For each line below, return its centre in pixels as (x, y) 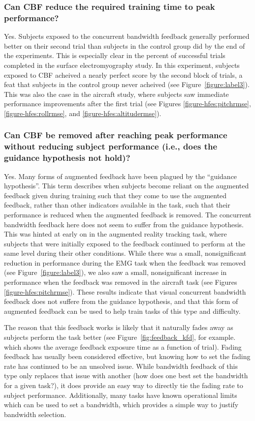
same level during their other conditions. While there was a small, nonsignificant (125, 253)
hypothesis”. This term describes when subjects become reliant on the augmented (127, 186)
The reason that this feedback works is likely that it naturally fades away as (119, 327)
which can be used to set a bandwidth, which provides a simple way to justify (121, 405)
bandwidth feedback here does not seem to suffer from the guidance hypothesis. (124, 224)
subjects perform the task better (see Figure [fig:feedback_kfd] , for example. (120, 337)
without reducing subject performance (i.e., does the (111, 146)
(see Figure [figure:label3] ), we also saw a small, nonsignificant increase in (115, 272)
